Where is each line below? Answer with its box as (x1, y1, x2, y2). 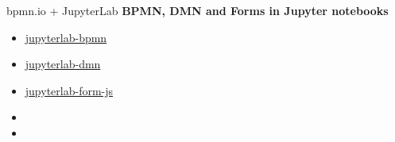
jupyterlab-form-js (25, 82, 114, 98)
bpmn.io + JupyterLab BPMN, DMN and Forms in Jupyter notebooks (6, 2, 389, 18)
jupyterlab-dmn (25, 56, 101, 72)
